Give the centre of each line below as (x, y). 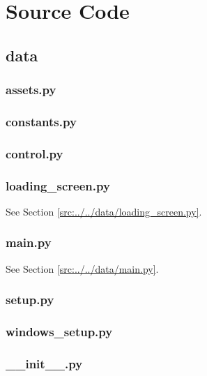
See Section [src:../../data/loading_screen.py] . (104, 211)
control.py (34, 153)
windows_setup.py (59, 332)
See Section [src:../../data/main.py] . (82, 268)
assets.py (31, 90)
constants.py (41, 121)
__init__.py (44, 363)
